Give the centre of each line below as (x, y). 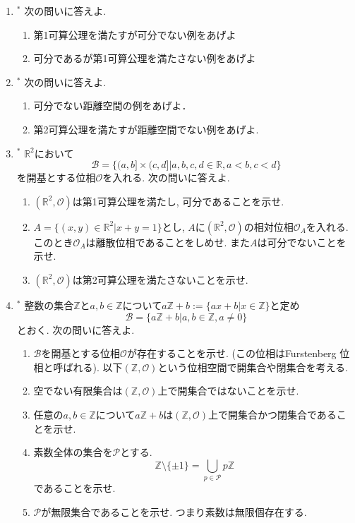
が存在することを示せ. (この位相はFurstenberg (231, 353)
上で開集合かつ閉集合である (272, 414)
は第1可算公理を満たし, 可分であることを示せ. (178, 201)
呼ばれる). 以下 (88, 367)
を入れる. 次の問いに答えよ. (166, 178)
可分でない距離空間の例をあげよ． (113, 106)
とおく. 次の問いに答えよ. (76, 329)
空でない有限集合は (78, 391)
